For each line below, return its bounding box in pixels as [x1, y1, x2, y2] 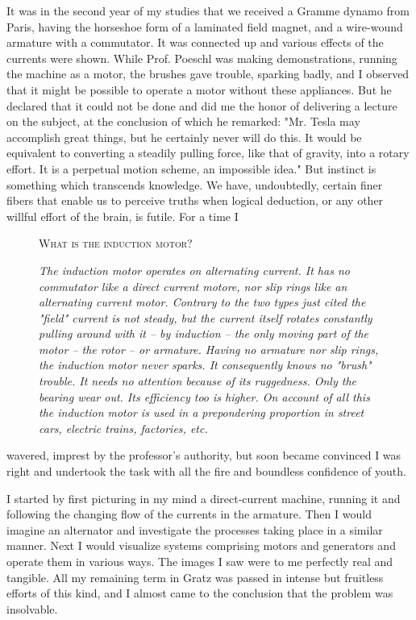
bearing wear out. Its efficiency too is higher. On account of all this [39, 388, 370, 405]
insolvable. [6, 600, 58, 617]
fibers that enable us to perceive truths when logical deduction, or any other [6, 192, 384, 209]
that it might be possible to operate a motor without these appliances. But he [6, 81, 392, 98]
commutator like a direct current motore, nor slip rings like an [39, 277, 347, 294]
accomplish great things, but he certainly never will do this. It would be [6, 128, 362, 145]
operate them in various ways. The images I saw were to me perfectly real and [6, 553, 393, 569]
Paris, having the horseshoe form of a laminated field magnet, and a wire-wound [6, 18, 403, 35]
